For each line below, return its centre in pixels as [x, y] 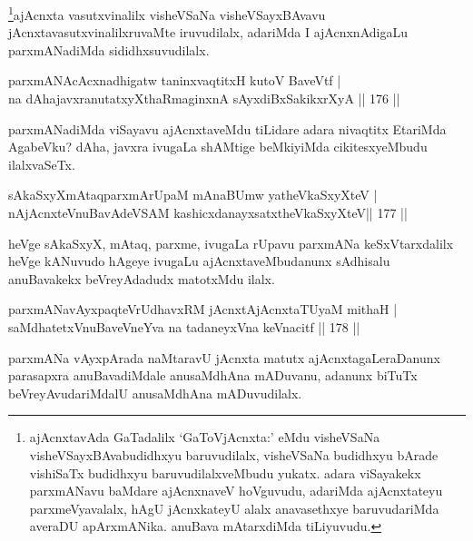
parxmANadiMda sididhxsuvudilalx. [109, 49]
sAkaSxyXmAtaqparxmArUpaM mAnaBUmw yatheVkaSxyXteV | [193, 195]
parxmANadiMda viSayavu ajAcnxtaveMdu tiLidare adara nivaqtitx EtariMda [227, 128]
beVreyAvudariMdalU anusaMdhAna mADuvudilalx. [155, 393]
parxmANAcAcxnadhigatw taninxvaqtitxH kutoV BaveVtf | [175, 80]
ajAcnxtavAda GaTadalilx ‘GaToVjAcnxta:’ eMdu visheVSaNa [205, 437]
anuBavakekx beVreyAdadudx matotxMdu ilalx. [142, 278]
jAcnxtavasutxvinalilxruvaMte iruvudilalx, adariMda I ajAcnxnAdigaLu [208, 32]
